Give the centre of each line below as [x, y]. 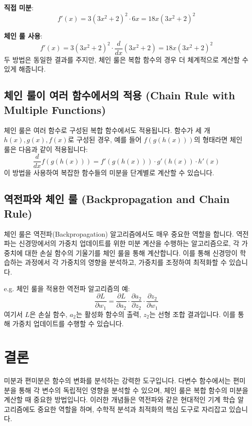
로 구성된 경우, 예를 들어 [105, 139]
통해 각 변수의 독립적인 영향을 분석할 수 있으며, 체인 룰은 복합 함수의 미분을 [134, 390]
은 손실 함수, [48, 314]
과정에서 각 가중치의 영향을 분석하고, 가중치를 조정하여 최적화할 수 [126, 262]
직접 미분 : [19, 7]
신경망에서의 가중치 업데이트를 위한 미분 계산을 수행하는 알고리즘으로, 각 [129, 243]
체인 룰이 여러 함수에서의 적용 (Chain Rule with [120, 95]
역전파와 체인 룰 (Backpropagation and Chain [117, 199]
